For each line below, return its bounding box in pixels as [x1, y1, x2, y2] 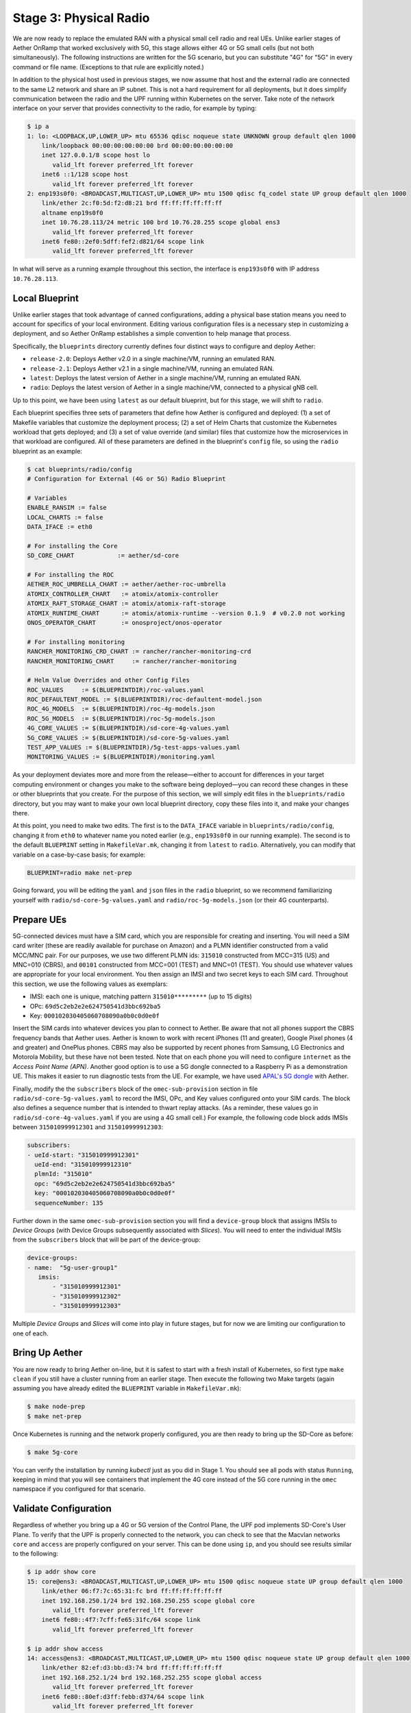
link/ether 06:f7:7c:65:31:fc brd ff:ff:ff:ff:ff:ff [41, 1587, 223, 1595]
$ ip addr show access [27, 1644, 103, 1653]
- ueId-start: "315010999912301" [27, 1151, 140, 1159]
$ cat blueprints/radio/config [27, 465, 133, 473]
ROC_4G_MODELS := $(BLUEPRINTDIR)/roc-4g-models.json [27, 705, 215, 713]
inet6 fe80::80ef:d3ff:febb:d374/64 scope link [41, 1692, 205, 1701]
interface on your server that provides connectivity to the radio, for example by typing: [12, 104, 257, 112]
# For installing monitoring [27, 638, 125, 645]
